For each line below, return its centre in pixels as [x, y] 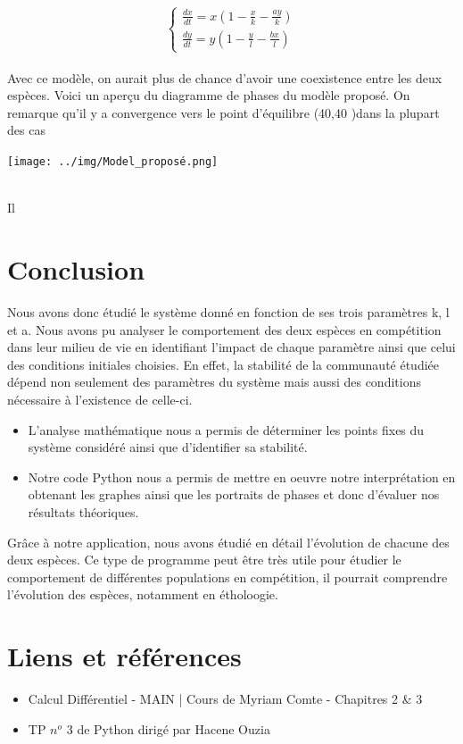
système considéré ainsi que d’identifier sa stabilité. [168, 447]
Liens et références [124, 656]
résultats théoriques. [83, 511]
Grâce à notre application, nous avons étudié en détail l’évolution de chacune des [228, 542]
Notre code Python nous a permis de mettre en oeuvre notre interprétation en [242, 476]
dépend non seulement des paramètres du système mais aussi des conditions [214, 382]
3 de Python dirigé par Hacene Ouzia [168, 728]
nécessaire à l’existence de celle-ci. [100, 399]
